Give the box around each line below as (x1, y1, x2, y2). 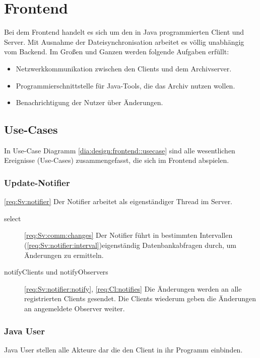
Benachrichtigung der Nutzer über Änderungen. (16, 97, 163, 108)
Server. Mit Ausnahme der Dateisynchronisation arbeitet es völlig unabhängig (4, 36, 244, 47)
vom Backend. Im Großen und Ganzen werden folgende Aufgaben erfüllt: (4, 46, 229, 57)
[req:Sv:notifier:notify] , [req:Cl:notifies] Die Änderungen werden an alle (24, 283, 242, 294)
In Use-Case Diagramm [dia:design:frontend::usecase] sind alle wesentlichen (4, 145, 235, 155)
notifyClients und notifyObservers (4, 266, 108, 277)
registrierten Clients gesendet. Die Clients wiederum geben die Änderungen (24, 293, 256, 304)
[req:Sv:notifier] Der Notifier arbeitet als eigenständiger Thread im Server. (4, 196, 233, 207)
